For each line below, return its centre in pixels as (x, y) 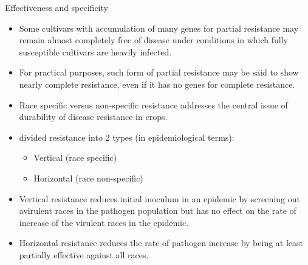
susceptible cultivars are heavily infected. (95, 51)
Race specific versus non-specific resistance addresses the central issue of (153, 104)
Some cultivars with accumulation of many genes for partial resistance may (159, 28)
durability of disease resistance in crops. (93, 117)
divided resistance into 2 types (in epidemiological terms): (127, 137)
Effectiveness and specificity (56, 7)
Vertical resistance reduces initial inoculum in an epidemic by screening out (159, 198)
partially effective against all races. (84, 254)
